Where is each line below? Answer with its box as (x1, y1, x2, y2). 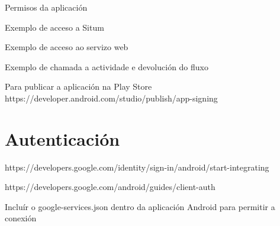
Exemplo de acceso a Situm (5, 21, 104, 33)
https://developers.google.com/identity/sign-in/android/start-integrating (5, 161, 269, 173)
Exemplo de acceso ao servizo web (5, 41, 128, 53)
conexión (5, 212, 37, 224)
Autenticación (5, 126, 120, 150)
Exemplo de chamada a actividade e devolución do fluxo (5, 60, 208, 73)
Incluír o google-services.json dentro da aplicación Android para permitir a (5, 200, 275, 212)
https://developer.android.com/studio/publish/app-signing (5, 91, 218, 104)
